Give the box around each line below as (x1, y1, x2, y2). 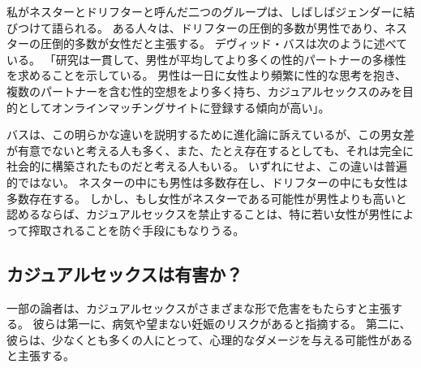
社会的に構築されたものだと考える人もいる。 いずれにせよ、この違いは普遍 (6, 158, 407, 175)
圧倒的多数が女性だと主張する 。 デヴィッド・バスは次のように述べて (40, 35, 408, 52)
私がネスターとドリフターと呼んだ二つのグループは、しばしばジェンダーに (6, 3, 404, 19)
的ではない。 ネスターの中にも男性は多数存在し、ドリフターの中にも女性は (6, 173, 408, 190)
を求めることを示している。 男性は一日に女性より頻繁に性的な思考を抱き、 (6, 67, 406, 84)
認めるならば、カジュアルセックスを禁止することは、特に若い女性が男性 (6, 206, 392, 223)
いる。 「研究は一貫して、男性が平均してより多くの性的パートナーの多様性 (6, 50, 406, 67)
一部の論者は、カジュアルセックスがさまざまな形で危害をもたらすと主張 (6, 299, 391, 316)
